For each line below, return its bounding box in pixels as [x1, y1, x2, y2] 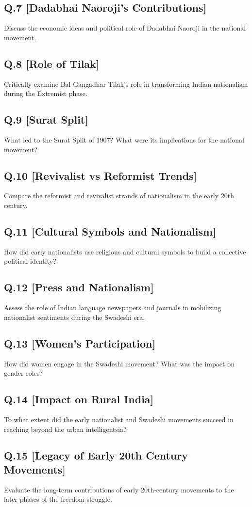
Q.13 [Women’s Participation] [4, 335, 156, 350]
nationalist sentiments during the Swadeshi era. [4, 312, 145, 322]
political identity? [4, 256, 56, 266]
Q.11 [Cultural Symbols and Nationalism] [4, 223, 216, 238]
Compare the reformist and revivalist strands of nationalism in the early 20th [4, 190, 234, 201]
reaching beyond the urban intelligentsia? [4, 424, 127, 434]
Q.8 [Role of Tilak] [4, 56, 100, 71]
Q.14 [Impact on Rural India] [4, 392, 154, 407]
